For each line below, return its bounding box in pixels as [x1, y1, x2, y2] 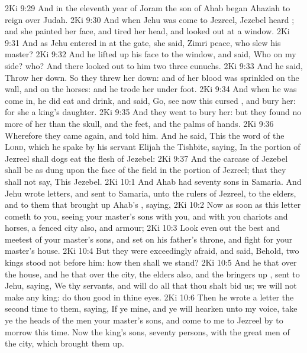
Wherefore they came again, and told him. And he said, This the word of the [5, 129, 285, 141]
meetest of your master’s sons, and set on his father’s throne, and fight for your [5, 233, 293, 245]
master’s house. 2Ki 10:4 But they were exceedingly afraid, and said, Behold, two [5, 244, 299, 257]
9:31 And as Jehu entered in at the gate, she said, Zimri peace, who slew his [5, 36, 281, 48]
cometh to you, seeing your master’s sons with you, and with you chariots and [5, 210, 288, 222]
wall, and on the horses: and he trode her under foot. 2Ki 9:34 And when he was [5, 83, 297, 95]
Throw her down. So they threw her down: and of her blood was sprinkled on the [5, 71, 299, 83]
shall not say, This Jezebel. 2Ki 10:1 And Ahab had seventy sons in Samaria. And [5, 175, 302, 187]
